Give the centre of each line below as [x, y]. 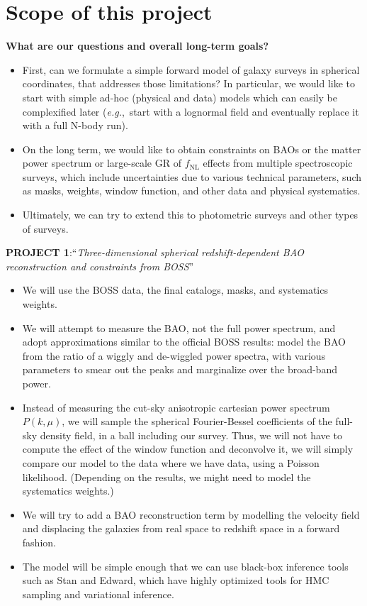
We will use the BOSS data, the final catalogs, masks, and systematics [175, 290]
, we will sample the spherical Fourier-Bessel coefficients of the [197, 421]
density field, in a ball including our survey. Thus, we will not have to [191, 435]
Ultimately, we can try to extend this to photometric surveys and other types [190, 215]
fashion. [39, 542]
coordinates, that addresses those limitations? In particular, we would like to [189, 83]
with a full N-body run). [75, 125]
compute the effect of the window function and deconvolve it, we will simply [188, 449]
